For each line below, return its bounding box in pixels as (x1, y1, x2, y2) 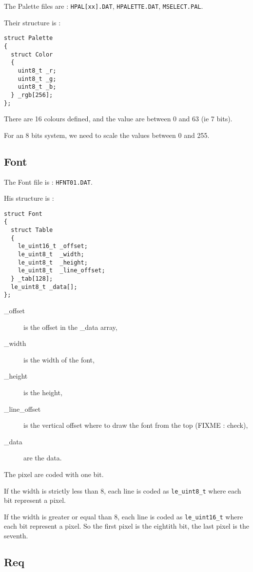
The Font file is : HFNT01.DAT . (4, 176, 93, 187)
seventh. (4, 531, 28, 541)
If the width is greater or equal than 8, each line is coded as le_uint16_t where (4, 511, 243, 521)
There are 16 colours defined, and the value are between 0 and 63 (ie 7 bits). (4, 114, 233, 124)
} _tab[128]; (11, 275, 53, 283)
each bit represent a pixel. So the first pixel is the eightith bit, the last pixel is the (4, 521, 249, 531)
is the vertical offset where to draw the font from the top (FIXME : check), (23, 420, 248, 430)
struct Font (4, 210, 42, 217)
